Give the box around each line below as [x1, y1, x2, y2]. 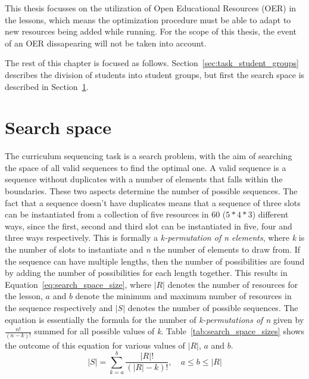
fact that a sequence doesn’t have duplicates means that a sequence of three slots [5, 196, 301, 209]
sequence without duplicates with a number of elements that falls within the [5, 173, 283, 185]
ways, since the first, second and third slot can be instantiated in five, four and [5, 219, 292, 232]
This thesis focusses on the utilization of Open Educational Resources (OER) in [5, 2, 296, 14]
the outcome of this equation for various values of [5, 338, 185, 351]
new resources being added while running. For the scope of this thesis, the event [5, 25, 297, 38]
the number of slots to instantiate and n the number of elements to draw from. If [5, 243, 300, 256]
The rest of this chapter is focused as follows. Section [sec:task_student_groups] [5, 57, 299, 69]
